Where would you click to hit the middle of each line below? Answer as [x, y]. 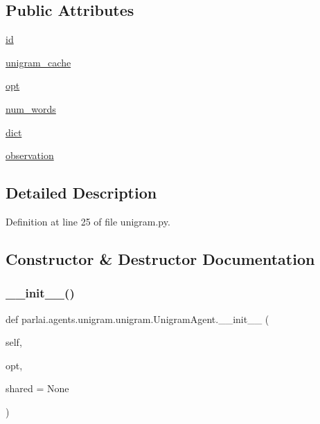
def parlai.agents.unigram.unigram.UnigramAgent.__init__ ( [137, 319]
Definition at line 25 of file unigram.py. [88, 221]
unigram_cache [38, 62]
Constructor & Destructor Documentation [160, 258]
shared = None [37, 388]
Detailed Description [81, 193]
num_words [31, 108]
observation [30, 155]
